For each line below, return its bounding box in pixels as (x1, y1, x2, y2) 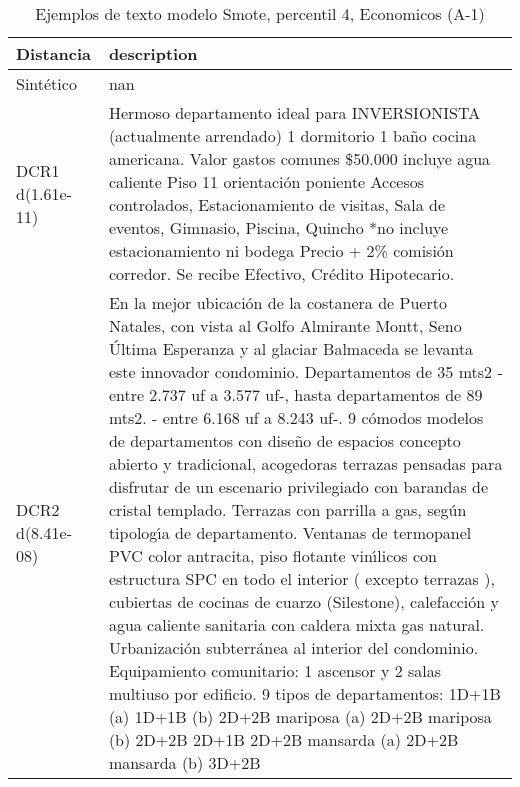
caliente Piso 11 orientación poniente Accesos (108, 170, 425, 193)
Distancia (16, 42, 92, 65)
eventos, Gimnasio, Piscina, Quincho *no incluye (108, 216, 449, 239)
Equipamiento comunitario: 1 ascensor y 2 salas (108, 659, 442, 682)
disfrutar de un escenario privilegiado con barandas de (108, 475, 489, 498)
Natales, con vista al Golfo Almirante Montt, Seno (108, 314, 462, 337)
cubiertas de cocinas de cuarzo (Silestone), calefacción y (108, 590, 499, 613)
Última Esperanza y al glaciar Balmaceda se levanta (108, 337, 474, 360)
